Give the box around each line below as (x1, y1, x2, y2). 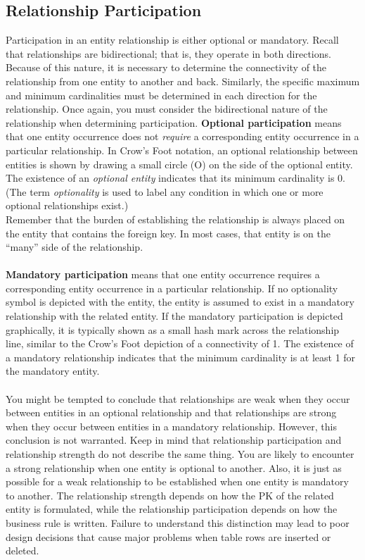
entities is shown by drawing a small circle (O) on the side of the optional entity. (6, 156, 353, 171)
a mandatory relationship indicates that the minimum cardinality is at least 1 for (6, 349, 356, 364)
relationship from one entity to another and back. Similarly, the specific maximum (6, 73, 360, 88)
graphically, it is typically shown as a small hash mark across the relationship (6, 322, 340, 337)
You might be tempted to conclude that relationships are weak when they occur (6, 391, 350, 406)
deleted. (6, 543, 39, 558)
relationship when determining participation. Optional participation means (6, 115, 342, 130)
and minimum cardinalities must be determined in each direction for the (6, 87, 317, 102)
